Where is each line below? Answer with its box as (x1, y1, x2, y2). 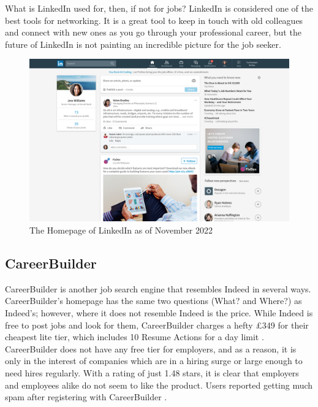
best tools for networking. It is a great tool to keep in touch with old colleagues (5, 13, 303, 26)
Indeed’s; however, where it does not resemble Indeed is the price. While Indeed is (5, 306, 313, 319)
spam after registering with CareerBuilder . (5, 390, 167, 403)
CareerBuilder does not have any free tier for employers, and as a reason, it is (5, 342, 297, 355)
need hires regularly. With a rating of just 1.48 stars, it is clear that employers (5, 366, 299, 379)
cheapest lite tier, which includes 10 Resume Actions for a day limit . (5, 330, 264, 343)
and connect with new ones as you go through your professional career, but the (5, 26, 301, 39)
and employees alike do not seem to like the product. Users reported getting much (5, 378, 313, 391)
